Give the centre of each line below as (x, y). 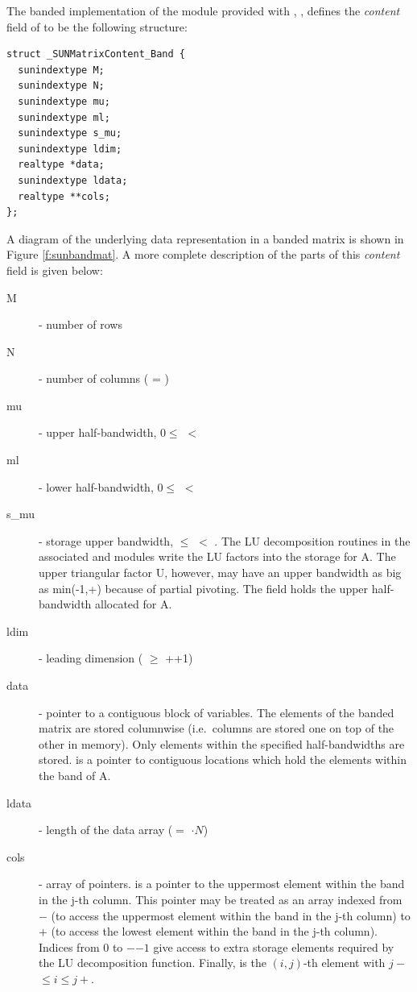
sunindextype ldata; (73, 180)
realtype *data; (61, 165)
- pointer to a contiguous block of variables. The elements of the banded (217, 712)
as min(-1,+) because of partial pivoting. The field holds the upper (204, 588)
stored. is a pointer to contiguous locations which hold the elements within (223, 760)
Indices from (69, 946)
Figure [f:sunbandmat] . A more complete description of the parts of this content (203, 254)
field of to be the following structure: (97, 26)
